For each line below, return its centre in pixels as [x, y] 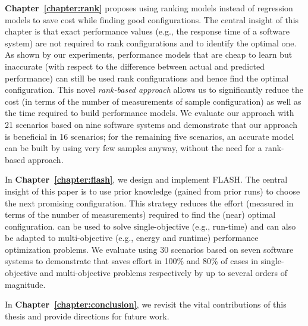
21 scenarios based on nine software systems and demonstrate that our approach [151, 124]
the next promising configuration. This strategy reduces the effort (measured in [149, 203]
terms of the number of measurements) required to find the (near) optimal [140, 214]
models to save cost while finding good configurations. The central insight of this [152, 19]
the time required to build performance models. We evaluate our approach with [150, 113]
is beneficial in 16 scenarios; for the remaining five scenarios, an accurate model [150, 136]
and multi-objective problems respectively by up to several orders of [164, 273]
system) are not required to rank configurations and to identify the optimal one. [151, 43]
